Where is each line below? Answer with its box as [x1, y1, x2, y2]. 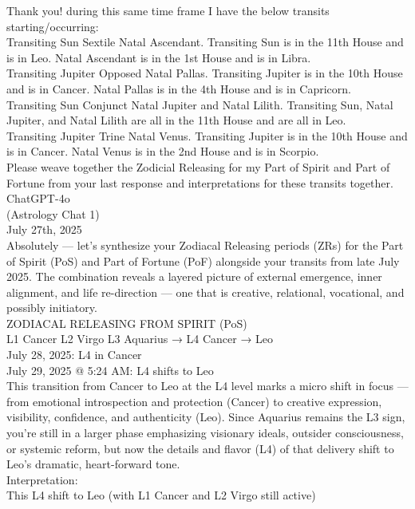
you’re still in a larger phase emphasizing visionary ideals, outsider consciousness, [6, 424, 404, 441]
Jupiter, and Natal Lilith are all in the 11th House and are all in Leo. [6, 112, 346, 128]
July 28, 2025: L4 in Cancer [6, 346, 142, 363]
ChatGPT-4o [6, 190, 70, 207]
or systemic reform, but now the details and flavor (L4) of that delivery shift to [6, 440, 394, 456]
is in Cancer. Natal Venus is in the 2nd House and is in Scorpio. [6, 143, 319, 160]
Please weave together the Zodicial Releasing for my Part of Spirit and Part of [6, 158, 390, 175]
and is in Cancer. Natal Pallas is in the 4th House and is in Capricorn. [6, 80, 351, 97]
